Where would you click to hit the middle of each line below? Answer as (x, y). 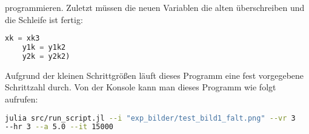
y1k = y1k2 (44, 48)
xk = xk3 (22, 39)
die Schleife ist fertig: (44, 19)
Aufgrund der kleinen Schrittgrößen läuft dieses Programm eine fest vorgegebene (154, 75)
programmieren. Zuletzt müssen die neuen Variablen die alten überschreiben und (155, 7)
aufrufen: (22, 99)
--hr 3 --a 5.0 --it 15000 (59, 127)
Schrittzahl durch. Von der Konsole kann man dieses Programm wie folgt (141, 87)
